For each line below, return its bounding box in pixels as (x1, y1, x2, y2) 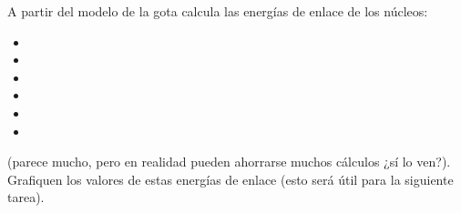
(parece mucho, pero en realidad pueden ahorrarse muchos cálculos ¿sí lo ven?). (7, 152, 451, 171)
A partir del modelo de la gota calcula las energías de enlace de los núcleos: (7, 2, 428, 20)
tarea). (7, 188, 45, 207)
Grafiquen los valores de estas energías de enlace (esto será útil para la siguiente (7, 169, 454, 188)
